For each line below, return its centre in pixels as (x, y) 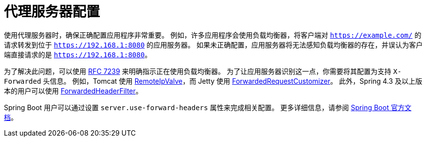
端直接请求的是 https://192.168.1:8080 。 (78, 54)
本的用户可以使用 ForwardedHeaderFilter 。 (73, 91)
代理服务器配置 (52, 12)
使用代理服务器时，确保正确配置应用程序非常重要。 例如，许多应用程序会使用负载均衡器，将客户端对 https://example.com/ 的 (213, 35)
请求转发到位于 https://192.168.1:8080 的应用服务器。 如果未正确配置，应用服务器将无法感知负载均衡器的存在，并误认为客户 (213, 45)
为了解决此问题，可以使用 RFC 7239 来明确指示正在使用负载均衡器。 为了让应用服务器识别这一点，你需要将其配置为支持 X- (203, 71)
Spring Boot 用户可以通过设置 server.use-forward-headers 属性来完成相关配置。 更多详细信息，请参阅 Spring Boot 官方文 (208, 107)
